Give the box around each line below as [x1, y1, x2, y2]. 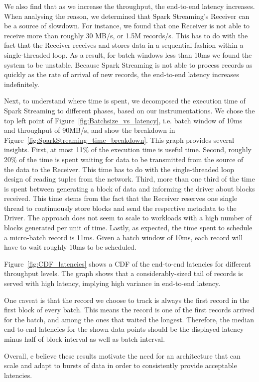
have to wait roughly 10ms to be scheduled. [4, 242, 136, 252]
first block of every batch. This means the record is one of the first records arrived [4, 304, 255, 315]
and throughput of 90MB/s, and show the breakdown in [4, 125, 175, 135]
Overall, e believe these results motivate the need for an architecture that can [4, 350, 241, 361]
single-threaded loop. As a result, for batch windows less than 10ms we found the [4, 49, 252, 60]
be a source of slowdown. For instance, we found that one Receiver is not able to [4, 20, 250, 31]
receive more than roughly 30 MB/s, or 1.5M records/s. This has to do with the [4, 30, 248, 40]
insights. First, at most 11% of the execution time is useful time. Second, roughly [4, 144, 252, 155]
